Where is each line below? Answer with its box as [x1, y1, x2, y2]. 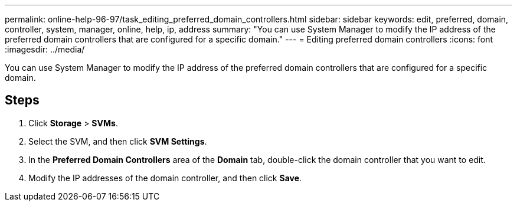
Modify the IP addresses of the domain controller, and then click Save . [28, 172, 302, 183]
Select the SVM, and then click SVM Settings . [28, 136, 207, 146]
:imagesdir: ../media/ [5, 44, 85, 54]
